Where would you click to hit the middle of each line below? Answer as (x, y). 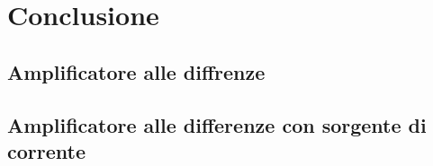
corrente (46, 150)
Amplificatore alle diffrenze (136, 71)
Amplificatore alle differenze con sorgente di (217, 124)
